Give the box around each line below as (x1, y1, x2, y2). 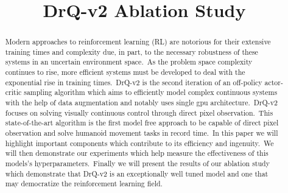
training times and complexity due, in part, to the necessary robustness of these (5, 46, 258, 57)
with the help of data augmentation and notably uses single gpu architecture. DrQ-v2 (5, 97, 278, 108)
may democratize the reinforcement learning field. (5, 178, 163, 189)
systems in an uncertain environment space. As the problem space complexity (5, 57, 253, 67)
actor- (264, 77, 283, 87)
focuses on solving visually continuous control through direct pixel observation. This (5, 107, 273, 118)
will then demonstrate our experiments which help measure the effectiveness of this (5, 148, 269, 158)
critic (5, 87, 22, 97)
